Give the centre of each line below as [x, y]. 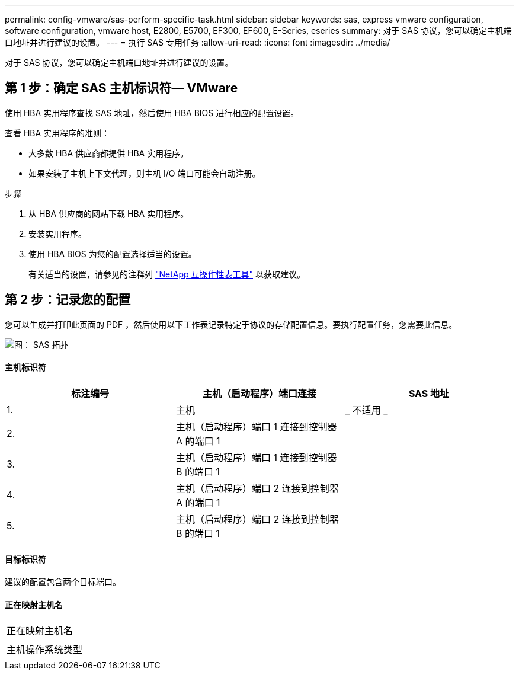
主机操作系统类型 [45, 650]
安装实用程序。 [57, 233]
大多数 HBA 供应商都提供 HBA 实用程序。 [109, 153]
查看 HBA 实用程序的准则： [57, 133]
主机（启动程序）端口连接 [259, 393]
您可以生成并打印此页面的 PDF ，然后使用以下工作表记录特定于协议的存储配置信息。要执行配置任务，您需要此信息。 [231, 324]
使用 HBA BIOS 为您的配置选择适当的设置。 [113, 254]
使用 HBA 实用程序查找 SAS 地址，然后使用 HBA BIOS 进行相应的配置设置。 [152, 113]
